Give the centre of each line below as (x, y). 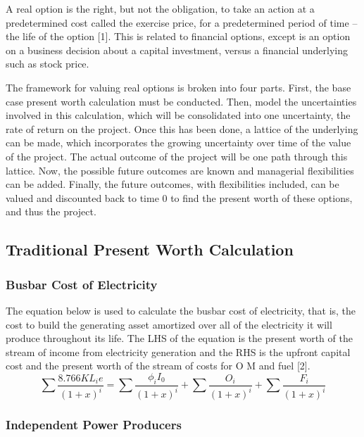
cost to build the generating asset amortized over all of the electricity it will (169, 324)
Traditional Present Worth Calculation (150, 249)
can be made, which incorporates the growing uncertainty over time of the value (178, 142)
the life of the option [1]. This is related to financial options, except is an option (178, 36)
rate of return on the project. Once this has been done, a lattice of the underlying (182, 128)
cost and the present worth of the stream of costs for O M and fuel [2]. (158, 366)
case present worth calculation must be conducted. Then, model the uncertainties (181, 101)
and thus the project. (51, 211)
